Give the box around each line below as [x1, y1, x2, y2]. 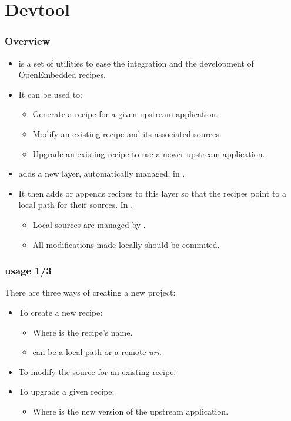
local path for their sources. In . [18, 198, 133, 211]
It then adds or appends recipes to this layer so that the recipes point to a [18, 187, 287, 199]
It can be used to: [18, 88, 82, 100]
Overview [5, 34, 51, 48]
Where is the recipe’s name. [32, 326, 133, 338]
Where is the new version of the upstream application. [32, 405, 229, 417]
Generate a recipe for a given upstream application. [32, 108, 218, 120]
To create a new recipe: [18, 306, 103, 318]
